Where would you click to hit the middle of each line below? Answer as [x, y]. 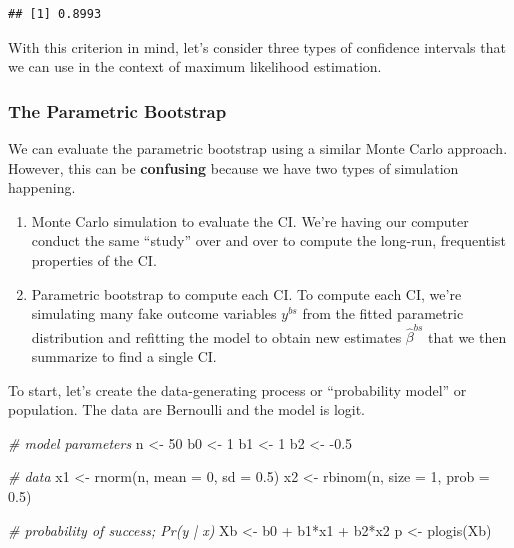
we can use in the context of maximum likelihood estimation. [195, 66]
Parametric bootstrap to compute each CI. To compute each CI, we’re [246, 293]
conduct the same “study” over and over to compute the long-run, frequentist [268, 240]
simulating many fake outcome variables [154, 313]
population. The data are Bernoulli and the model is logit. [186, 409]
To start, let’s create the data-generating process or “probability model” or [237, 389]
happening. [42, 187]
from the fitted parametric [383, 313]
